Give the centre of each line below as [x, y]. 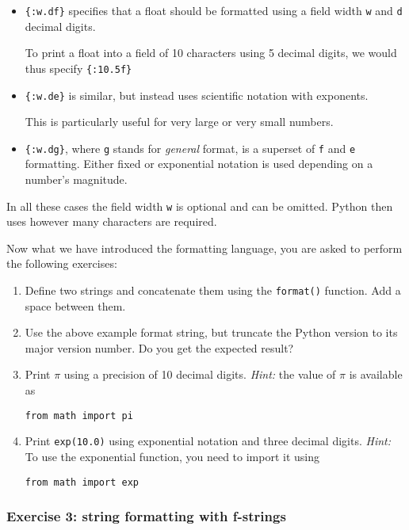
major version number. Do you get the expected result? [159, 347]
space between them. [75, 305]
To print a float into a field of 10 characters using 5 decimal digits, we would [211, 53]
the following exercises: [62, 263]
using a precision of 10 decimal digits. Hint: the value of [200, 374]
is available [376, 374]
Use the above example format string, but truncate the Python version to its [211, 332]
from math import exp [82, 482]
